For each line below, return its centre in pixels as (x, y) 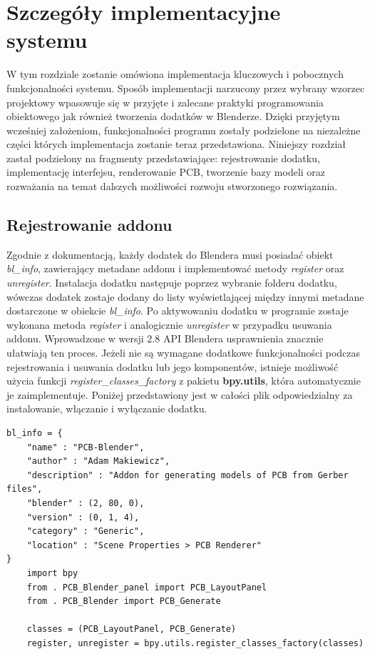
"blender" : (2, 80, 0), (86, 503)
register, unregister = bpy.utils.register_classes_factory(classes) (195, 643)
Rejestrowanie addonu (89, 225)
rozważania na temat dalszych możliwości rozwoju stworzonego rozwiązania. (172, 186)
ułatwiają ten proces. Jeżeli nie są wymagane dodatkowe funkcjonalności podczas (184, 353)
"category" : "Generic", (86, 531)
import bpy (52, 573)
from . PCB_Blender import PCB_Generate (124, 601)
